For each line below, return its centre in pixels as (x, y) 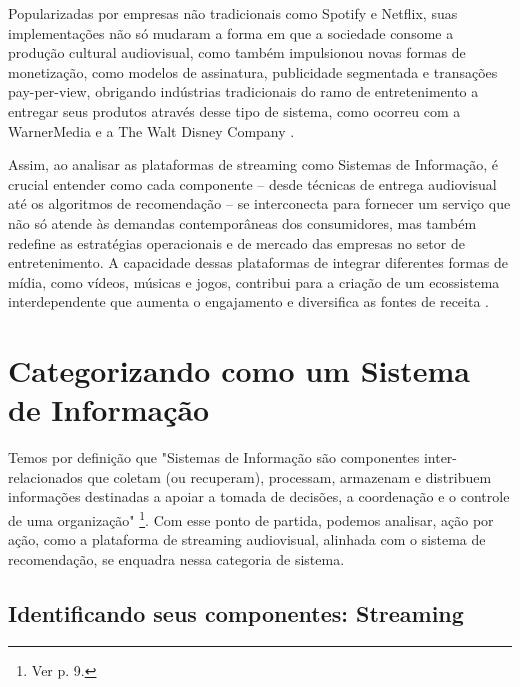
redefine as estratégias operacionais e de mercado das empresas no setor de (236, 242)
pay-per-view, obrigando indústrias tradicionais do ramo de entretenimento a (243, 91)
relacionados (45, 476)
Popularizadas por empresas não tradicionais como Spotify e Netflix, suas (233, 13)
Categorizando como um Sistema (239, 370)
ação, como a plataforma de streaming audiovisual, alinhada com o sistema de (247, 539)
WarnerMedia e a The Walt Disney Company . (151, 130)
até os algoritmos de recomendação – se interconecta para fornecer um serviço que (259, 203)
